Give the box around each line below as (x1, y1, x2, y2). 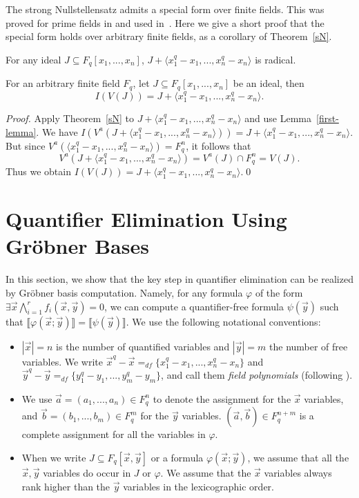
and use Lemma (244, 110, 312, 125)
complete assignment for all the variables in (21, 427, 206, 441)
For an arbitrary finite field (6, 76, 120, 90)
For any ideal (6, 52, 61, 66)
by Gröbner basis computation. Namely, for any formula (6, 285, 243, 299)
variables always (264, 465, 332, 479)
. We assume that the (160, 465, 251, 479)
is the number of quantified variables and (56, 339, 230, 353)
